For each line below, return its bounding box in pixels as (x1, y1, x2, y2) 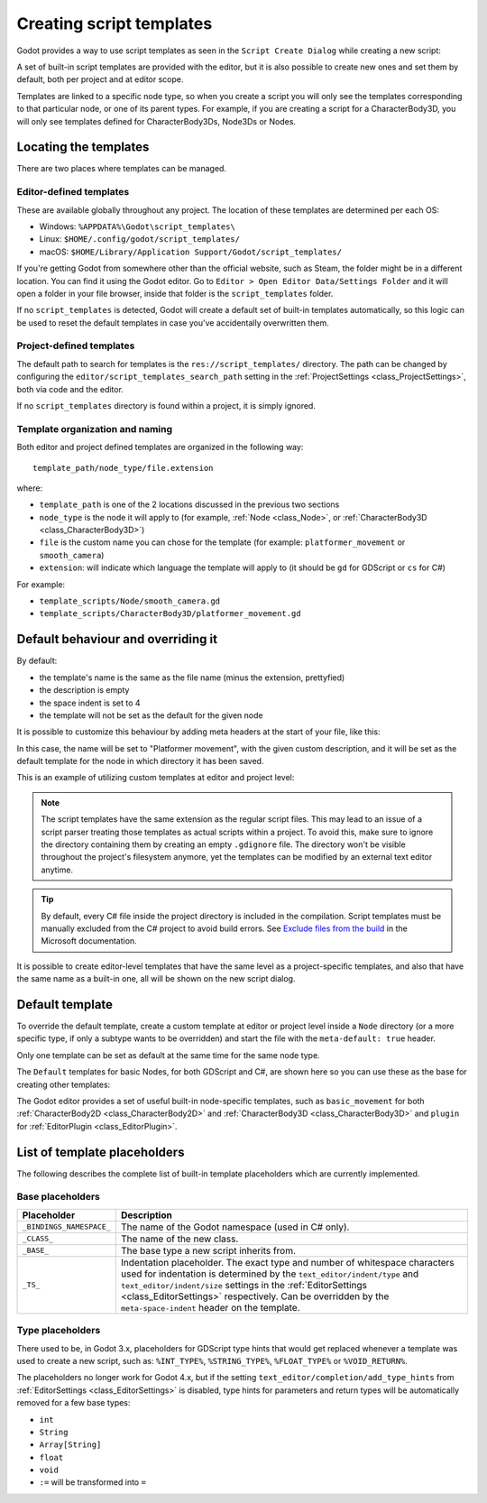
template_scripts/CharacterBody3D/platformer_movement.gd (39, 609, 301, 619)
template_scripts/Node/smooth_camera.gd (39, 596, 221, 606)
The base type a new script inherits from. (120, 1244, 297, 1257)
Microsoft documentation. (41, 936, 137, 946)
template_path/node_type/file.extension (32, 463, 214, 473)
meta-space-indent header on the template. (120, 1301, 301, 1314)
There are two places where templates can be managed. (16, 163, 227, 174)
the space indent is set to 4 (39, 697, 141, 708)
